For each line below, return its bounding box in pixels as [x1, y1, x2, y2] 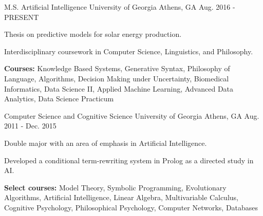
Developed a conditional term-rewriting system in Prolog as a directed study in [4, 155, 254, 165]
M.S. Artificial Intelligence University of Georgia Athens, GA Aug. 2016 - [4, 2, 235, 12]
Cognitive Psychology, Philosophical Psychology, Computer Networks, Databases [4, 202, 258, 212]
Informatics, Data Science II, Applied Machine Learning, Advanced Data [4, 83, 234, 94]
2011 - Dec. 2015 [4, 120, 57, 131]
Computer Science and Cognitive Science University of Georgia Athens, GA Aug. [4, 110, 259, 121]
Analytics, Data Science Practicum [4, 93, 114, 104]
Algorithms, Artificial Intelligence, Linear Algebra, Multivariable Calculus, [4, 192, 238, 203]
